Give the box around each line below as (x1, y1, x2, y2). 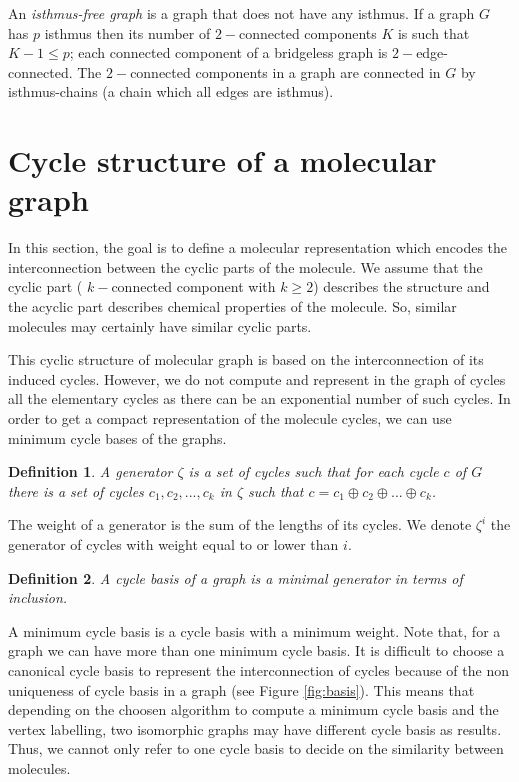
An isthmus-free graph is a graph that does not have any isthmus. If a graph (8, 3, 475, 23)
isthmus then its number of (44, 22, 211, 43)
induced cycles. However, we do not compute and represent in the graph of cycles (8, 368, 506, 389)
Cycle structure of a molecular (8, 140, 437, 181)
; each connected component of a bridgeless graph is (69, 42, 388, 63)
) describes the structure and (313, 276, 490, 297)
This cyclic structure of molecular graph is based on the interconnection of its (8, 349, 484, 370)
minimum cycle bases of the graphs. (8, 427, 227, 448)
